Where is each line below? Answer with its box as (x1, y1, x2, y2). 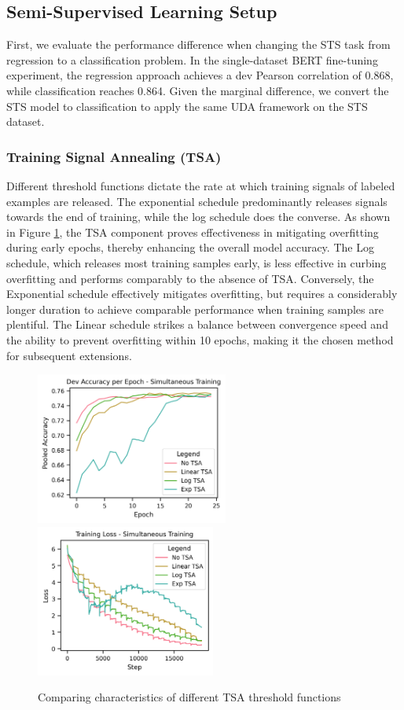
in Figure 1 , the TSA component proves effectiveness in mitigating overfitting (6, 223, 379, 240)
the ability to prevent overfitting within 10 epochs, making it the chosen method (6, 331, 394, 348)
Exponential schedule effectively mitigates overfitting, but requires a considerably (6, 285, 398, 302)
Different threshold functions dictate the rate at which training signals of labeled (6, 177, 395, 193)
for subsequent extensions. (6, 347, 132, 363)
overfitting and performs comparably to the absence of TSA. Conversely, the (6, 270, 374, 286)
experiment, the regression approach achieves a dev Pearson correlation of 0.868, (6, 67, 394, 83)
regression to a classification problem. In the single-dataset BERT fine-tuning (6, 51, 378, 68)
